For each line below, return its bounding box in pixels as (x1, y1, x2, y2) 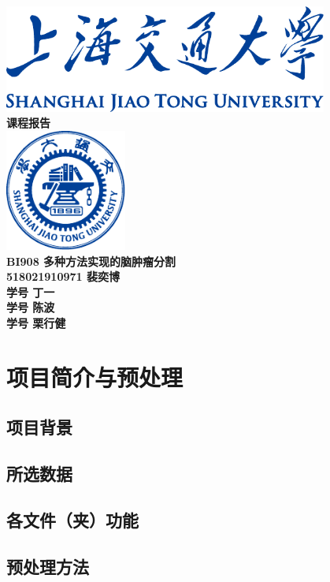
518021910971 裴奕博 (6, 268, 120, 285)
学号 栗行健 (6, 315, 66, 331)
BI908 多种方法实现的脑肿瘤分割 (6, 252, 176, 269)
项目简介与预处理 (6, 360, 184, 393)
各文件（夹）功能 (6, 507, 139, 532)
